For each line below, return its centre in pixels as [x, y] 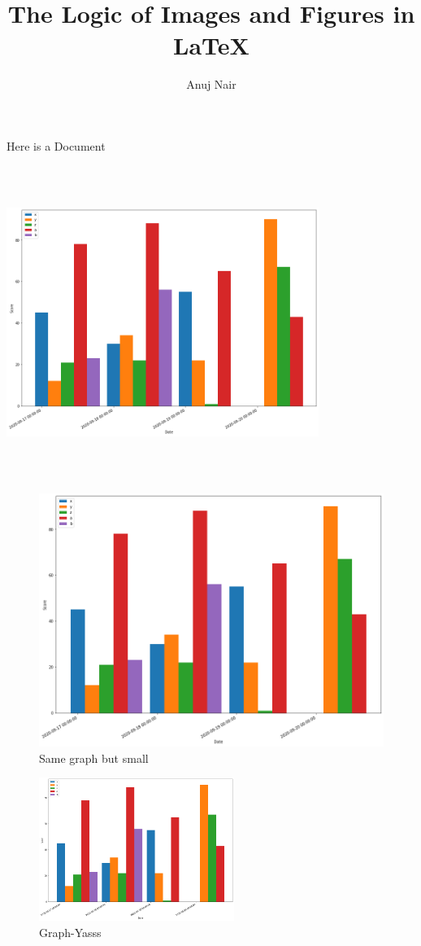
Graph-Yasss [70, 932]
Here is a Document [56, 145]
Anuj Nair [211, 84]
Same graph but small [94, 758]
